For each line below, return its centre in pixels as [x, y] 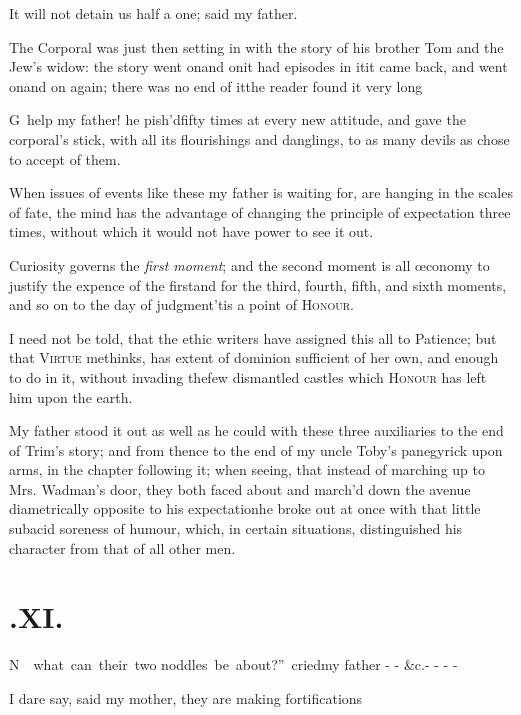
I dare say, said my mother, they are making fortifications [186, 697]
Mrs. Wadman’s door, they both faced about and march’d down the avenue [240, 488]
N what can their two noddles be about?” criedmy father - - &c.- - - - [233, 664]
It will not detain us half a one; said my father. [153, 13]
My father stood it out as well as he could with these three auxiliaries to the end [256, 430]
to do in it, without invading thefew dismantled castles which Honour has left [248, 376]
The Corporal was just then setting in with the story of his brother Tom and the [256, 46]
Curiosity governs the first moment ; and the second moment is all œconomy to [249, 264]
